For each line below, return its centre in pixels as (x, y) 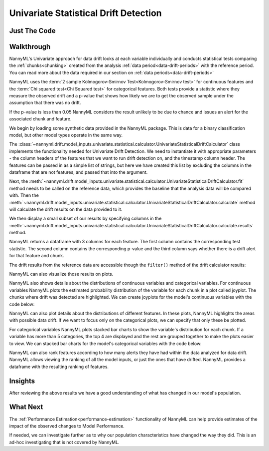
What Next (26, 407)
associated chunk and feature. (40, 119)
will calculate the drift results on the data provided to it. (66, 209)
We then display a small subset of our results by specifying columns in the (85, 219)
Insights (22, 381)
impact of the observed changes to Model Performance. (67, 426)
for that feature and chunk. (37, 256)
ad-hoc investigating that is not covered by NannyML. (64, 442)
